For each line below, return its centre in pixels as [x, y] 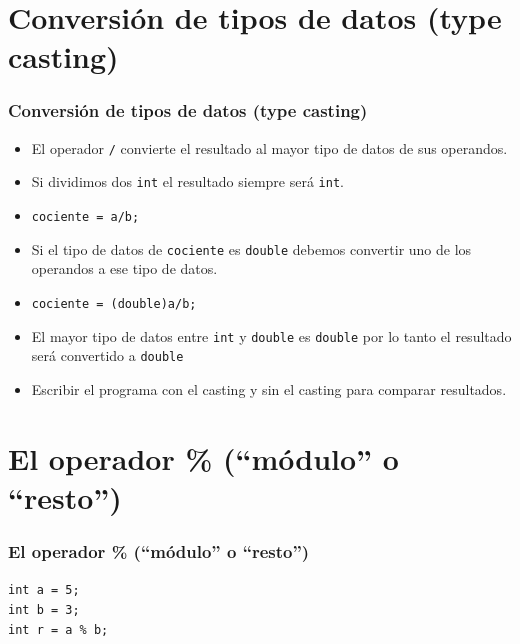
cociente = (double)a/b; [114, 304]
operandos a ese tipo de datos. [124, 268]
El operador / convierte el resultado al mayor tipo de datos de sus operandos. [269, 147]
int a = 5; [44, 590]
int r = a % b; [58, 629]
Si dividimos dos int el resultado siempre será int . [187, 181]
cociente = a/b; [85, 217]
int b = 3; [44, 610]
